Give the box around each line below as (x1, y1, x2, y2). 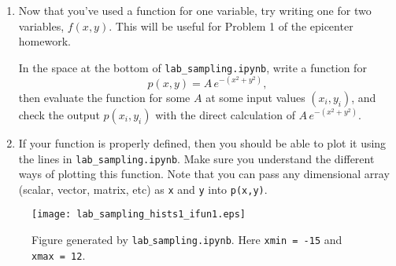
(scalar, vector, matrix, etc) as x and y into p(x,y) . (18, 180, 268, 197)
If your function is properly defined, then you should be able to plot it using (18, 134, 387, 151)
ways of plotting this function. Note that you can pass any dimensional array (18, 166, 390, 182)
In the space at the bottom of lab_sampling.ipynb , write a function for (18, 59, 367, 75)
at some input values (205, 89, 305, 105)
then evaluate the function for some (18, 89, 191, 105)
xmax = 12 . (31, 246, 86, 263)
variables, (18, 17, 65, 34)
